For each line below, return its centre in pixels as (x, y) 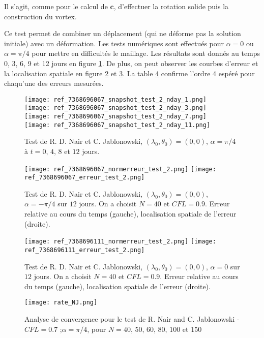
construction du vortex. (40, 16)
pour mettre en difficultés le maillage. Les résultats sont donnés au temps (146, 53)
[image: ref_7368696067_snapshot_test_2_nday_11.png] (118, 125)
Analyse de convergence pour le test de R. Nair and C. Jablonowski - (132, 319)
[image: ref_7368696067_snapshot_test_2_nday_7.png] (115, 117)
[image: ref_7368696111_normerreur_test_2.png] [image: (120, 242)
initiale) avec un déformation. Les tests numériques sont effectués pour (114, 43)
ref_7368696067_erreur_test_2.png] (85, 178)
